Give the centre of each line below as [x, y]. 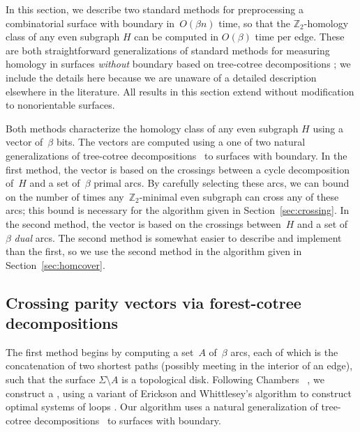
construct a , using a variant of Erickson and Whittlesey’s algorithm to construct [179, 393]
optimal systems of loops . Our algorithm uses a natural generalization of [162, 407]
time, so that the [255, 23]
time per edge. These [300, 37]
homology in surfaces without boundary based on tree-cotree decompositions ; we [178, 64]
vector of [24, 142]
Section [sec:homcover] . [55, 264]
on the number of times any [65, 196]
